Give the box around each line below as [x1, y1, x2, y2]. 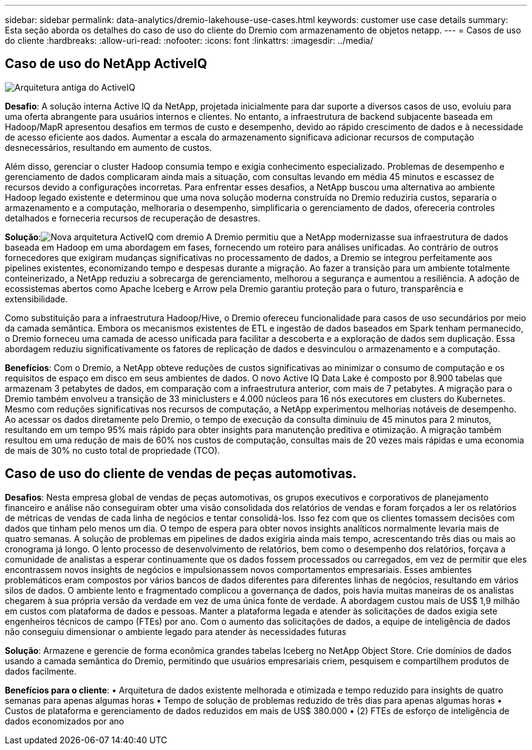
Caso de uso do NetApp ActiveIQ [5, 56, 208, 72]
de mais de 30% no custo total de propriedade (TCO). [5, 445, 220, 456]
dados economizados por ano [5, 715, 124, 726]
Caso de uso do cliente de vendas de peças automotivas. [5, 466, 357, 482]
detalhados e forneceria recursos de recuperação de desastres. [5, 212, 261, 223]
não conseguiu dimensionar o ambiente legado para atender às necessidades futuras [5, 626, 347, 637]
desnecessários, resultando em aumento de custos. [5, 142, 212, 153]
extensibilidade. [5, 293, 68, 304]
